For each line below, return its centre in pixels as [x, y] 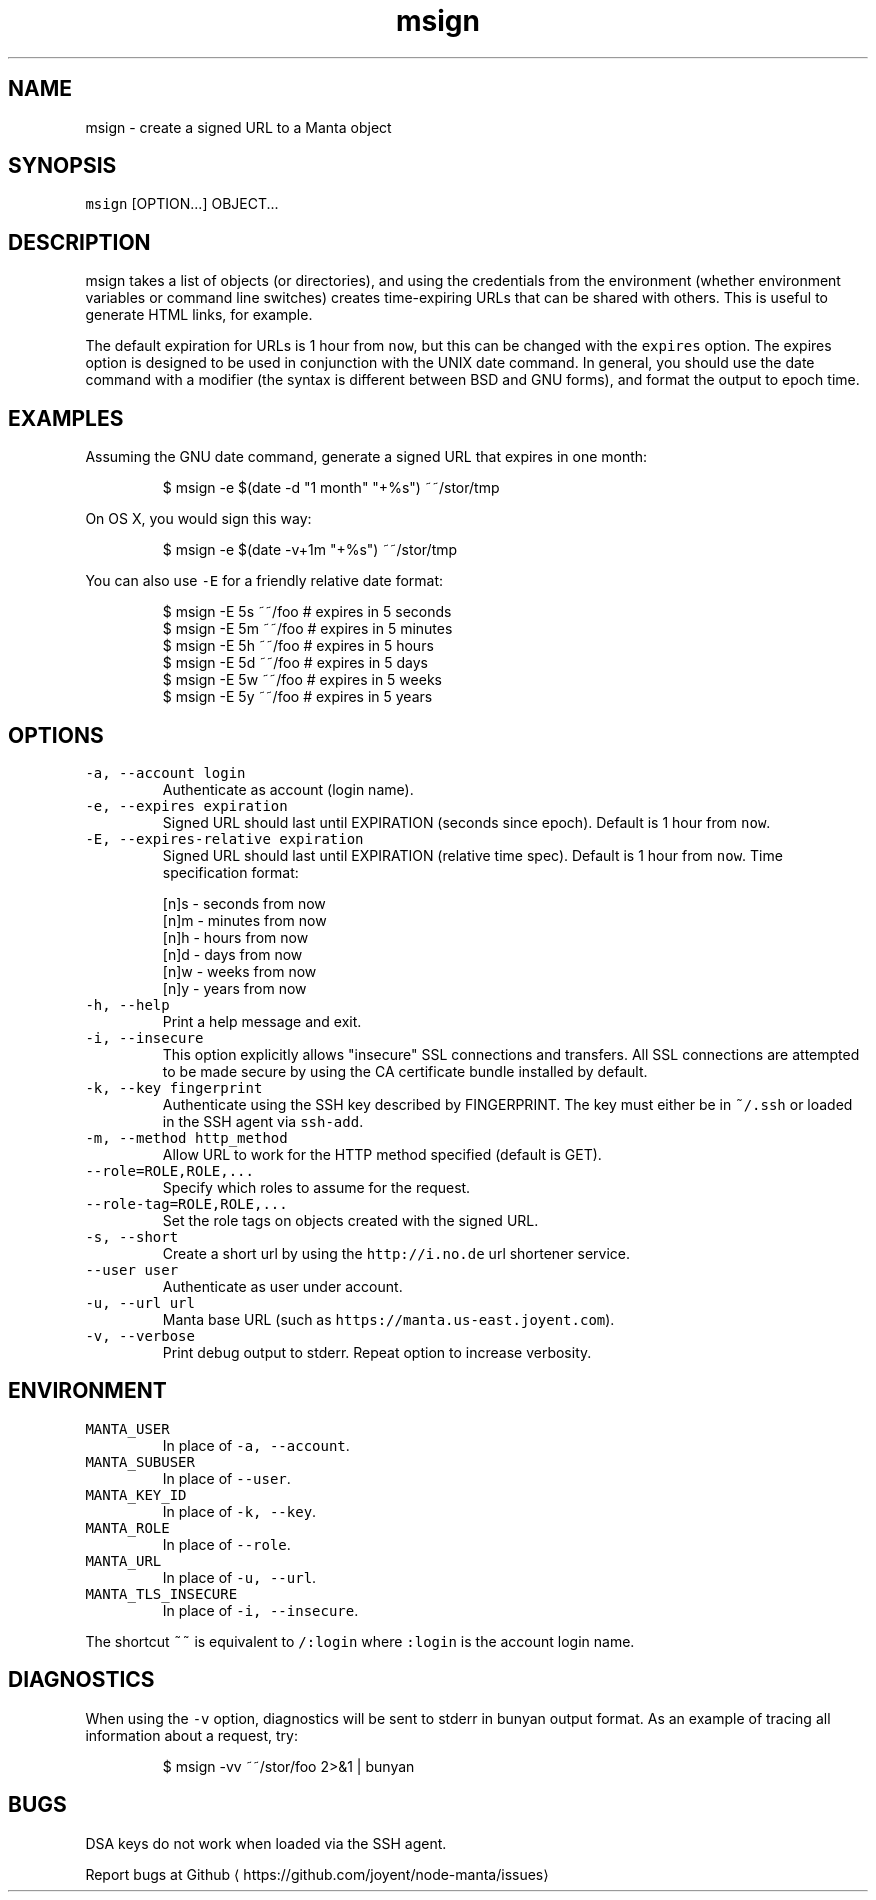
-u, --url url [140, 1302]
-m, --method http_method [186, 1137]
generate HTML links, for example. [199, 315]
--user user [132, 1269]
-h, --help [127, 1004]
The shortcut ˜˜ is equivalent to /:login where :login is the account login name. [360, 1641]
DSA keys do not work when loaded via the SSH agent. [266, 1843]
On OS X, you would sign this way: [198, 519]
